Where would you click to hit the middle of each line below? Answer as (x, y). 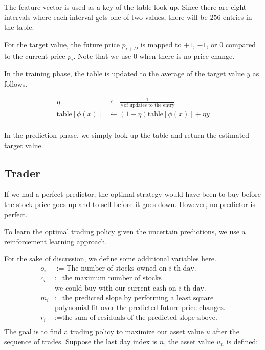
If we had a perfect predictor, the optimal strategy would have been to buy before (132, 194)
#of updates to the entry (147, 105)
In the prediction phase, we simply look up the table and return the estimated (127, 135)
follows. (16, 83)
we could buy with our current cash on (115, 288)
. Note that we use (102, 56)
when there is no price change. (187, 56)
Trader (22, 172)
